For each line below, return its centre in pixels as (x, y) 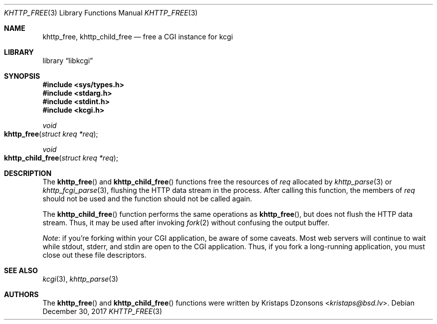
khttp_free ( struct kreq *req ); (51, 134)
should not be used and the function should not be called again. (147, 199)
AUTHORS (21, 294)
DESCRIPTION (28, 173)
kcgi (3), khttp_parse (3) (80, 279)
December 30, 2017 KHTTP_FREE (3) (102, 311)
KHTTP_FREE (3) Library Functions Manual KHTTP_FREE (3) (101, 13)
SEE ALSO (21, 270)
